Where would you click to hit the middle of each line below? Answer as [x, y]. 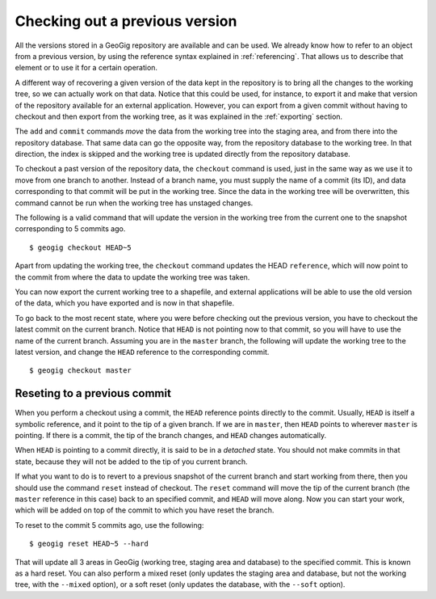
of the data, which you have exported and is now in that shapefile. [125, 303]
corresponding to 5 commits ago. [70, 229]
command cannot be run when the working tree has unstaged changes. [134, 203]
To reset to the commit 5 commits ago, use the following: [109, 525]
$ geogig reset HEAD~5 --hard [89, 544]
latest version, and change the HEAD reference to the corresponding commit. [142, 352]
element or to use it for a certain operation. [86, 68]
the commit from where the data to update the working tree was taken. [132, 277]
